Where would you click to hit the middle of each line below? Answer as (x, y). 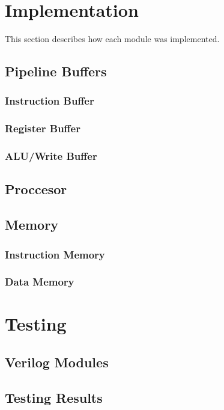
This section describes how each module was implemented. (112, 39)
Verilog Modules (57, 362)
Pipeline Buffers (56, 71)
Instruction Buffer (50, 101)
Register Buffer (43, 128)
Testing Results (54, 397)
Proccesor (36, 189)
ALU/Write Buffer (51, 156)
